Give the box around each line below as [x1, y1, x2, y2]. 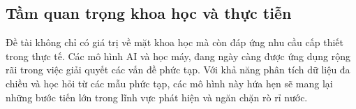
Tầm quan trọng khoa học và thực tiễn [6, 2, 292, 24]
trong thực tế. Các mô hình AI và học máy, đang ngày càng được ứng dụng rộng [6, 48, 350, 63]
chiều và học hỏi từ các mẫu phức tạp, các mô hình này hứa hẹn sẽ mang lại [6, 75, 333, 90]
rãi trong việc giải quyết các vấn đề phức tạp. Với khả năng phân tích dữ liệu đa [6, 62, 350, 77]
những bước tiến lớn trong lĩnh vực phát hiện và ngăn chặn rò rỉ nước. [6, 89, 308, 104]
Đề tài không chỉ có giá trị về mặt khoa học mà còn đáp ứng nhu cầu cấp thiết [6, 35, 343, 50]
